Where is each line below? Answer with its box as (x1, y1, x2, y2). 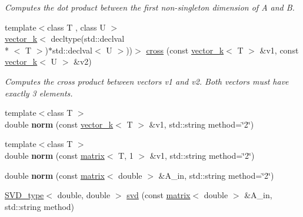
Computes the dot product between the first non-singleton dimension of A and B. (5, 1, 295, 13)
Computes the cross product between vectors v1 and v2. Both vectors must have (5, 75, 289, 87)
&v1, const (259, 44, 299, 56)
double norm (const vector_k (5, 118, 114, 130)
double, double (57, 189, 111, 201)
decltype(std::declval (51, 32, 125, 45)
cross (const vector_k (146, 44, 224, 56)
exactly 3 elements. (5, 86, 73, 99)
